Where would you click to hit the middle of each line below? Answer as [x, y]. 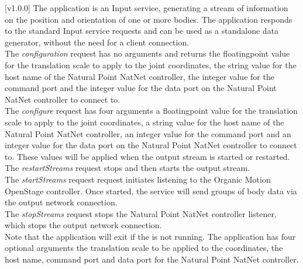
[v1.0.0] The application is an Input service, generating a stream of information [147, 8]
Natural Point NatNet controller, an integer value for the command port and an [148, 133]
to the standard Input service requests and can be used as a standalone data [142, 31]
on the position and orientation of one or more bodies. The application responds [149, 19]
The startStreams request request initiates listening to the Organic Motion [138, 179]
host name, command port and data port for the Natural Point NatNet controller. [152, 259]
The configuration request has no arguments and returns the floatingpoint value [147, 53]
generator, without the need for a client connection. [97, 42]
